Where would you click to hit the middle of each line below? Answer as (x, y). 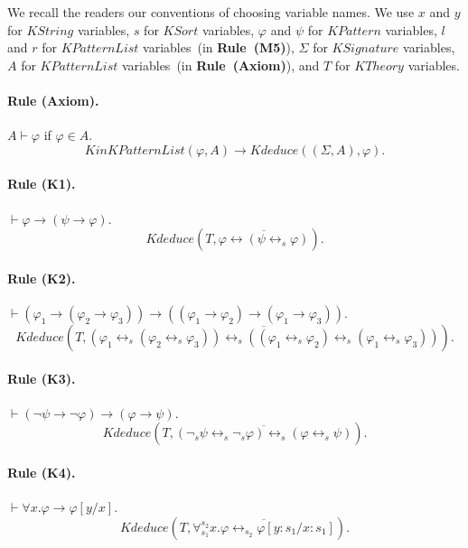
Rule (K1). (42, 184)
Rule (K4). (42, 472)
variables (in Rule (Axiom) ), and (220, 65)
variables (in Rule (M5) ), (219, 47)
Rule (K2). (42, 278)
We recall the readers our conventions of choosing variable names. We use (211, 12)
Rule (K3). (42, 378)
